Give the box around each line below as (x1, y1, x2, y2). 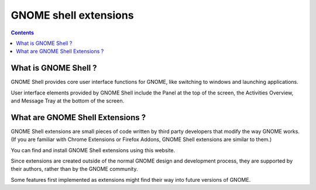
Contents (11, 29, 35, 36)
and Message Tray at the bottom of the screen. (11, 97, 125, 104)
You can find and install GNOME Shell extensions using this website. (11, 146, 176, 154)
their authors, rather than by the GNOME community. (11, 166, 138, 173)
